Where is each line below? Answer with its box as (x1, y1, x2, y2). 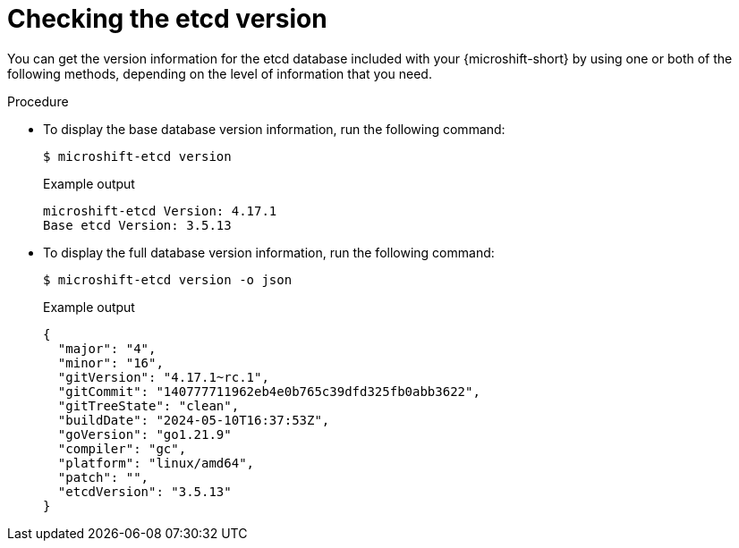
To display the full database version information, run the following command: (43, 244, 495, 260)
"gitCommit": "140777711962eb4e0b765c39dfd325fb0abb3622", (57, 384, 480, 399)
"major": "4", (57, 341, 157, 356)
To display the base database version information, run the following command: (43, 121, 505, 137)
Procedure (7, 93, 69, 109)
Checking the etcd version (7, 4, 327, 34)
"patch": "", (57, 469, 149, 485)
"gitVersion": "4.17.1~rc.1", (57, 369, 269, 384)
